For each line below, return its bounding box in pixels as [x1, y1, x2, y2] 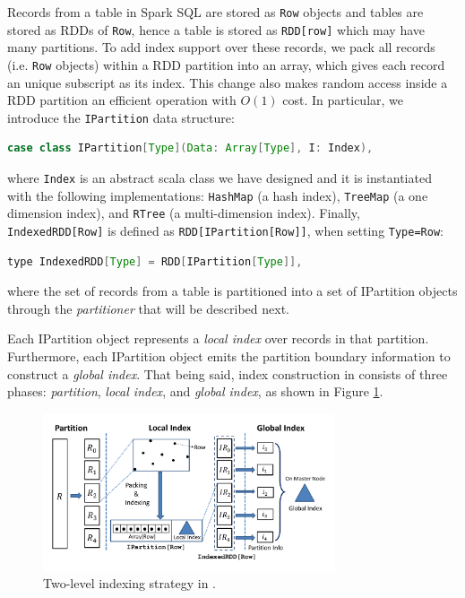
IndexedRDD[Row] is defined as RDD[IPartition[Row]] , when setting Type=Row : [7, 221, 443, 239]
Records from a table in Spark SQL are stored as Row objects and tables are [7, 3, 424, 21]
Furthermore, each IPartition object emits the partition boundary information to [7, 347, 451, 365]
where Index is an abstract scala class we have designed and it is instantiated [7, 169, 432, 186]
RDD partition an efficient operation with [7, 91, 237, 109]
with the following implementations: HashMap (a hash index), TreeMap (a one [7, 186, 428, 204]
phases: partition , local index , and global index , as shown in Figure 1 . [7, 382, 383, 401]
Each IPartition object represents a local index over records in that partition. [7, 329, 429, 348]
